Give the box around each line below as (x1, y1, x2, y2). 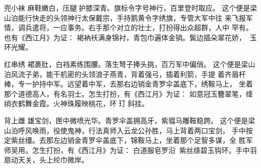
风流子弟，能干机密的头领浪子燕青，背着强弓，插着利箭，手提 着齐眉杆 (11, 68, 246, 79)
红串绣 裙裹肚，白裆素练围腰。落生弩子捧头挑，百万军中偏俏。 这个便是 (4, 58, 241, 69)
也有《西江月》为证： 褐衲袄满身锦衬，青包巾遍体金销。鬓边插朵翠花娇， (4, 32, 246, 42)
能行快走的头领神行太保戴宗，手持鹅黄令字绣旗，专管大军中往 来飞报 (18, 12, 246, 23)
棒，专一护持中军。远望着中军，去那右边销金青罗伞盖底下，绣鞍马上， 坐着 (4, 78, 253, 89)
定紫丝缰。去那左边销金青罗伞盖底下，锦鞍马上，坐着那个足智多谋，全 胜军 (4, 135, 253, 145)
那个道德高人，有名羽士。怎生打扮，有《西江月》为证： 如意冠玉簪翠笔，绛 (4, 88, 253, 99)
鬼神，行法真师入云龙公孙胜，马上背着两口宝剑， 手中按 (67, 125, 253, 135)
